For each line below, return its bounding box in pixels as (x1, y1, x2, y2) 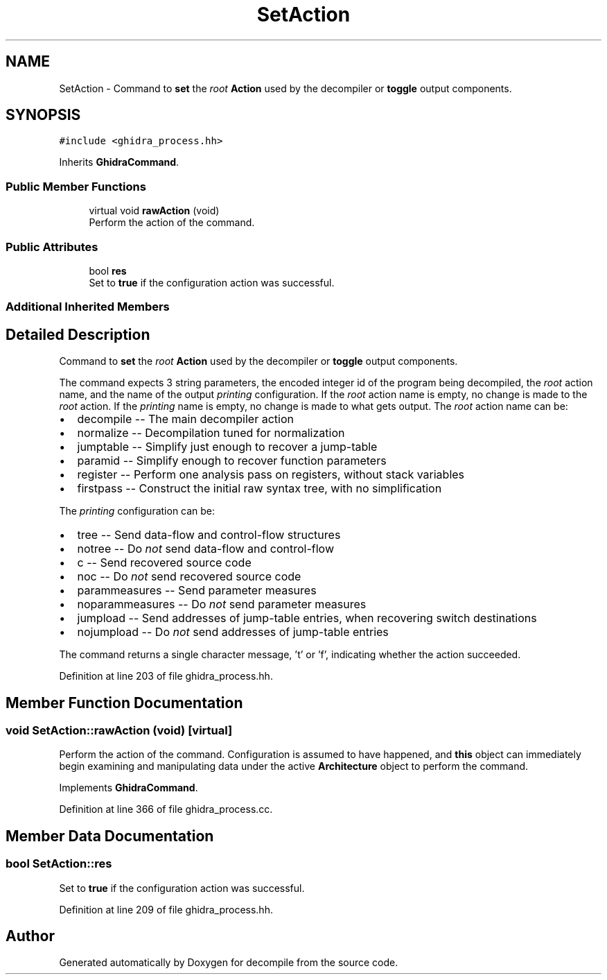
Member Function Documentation (6, 694, 243, 712)
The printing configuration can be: (59, 505, 215, 517)
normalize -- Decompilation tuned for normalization (77, 426, 345, 440)
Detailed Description (6, 325, 150, 343)
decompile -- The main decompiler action (77, 412, 294, 427)
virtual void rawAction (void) (89, 205, 220, 217)
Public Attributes (6, 239, 98, 254)
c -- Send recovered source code (77, 556, 252, 570)
